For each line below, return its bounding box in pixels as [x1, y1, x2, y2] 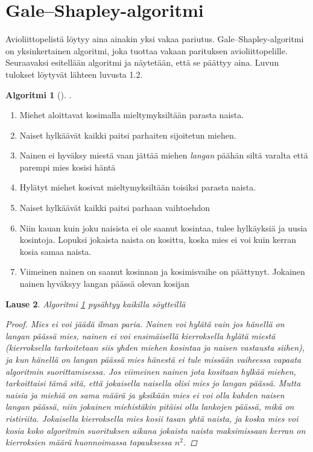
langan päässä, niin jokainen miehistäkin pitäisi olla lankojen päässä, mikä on [5, 400, 294, 413]
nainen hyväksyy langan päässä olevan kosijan [19, 277, 189, 290]
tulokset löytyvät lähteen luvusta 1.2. [5, 67, 143, 80]
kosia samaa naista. [19, 245, 92, 257]
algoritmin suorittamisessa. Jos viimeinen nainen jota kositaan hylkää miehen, [5, 365, 296, 377]
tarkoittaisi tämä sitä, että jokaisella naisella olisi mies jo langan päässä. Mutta [5, 377, 301, 389]
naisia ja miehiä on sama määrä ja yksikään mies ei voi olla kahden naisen [5, 388, 285, 401]
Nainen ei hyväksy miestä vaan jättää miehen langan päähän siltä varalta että [19, 149, 308, 162]
